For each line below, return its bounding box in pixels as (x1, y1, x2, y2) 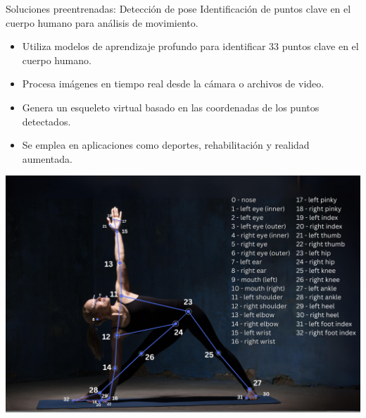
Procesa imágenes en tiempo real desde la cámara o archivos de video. (22, 76, 324, 91)
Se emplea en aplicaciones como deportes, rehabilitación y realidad (22, 137, 310, 152)
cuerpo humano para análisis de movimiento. (6, 15, 198, 30)
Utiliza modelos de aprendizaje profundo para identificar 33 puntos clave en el (22, 39, 359, 54)
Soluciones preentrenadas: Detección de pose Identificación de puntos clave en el (6, 1, 351, 16)
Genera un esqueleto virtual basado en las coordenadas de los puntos (22, 99, 320, 114)
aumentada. (22, 151, 72, 166)
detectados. (22, 113, 71, 128)
